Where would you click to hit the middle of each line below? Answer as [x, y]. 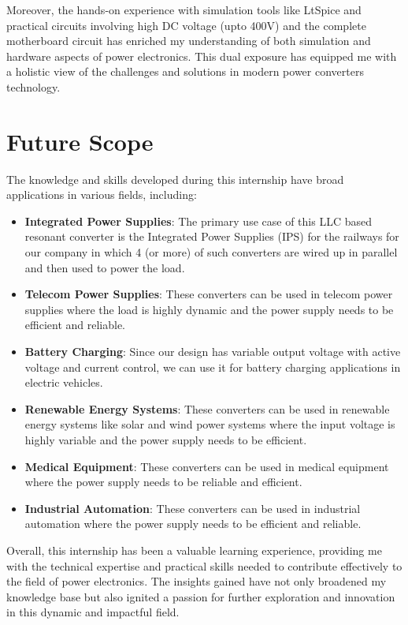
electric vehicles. [64, 382]
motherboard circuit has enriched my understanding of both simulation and [189, 41]
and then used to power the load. [105, 267]
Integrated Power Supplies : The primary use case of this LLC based [198, 221]
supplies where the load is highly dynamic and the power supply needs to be [209, 309]
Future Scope [80, 141]
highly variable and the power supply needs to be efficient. [166, 440]
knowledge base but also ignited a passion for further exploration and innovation [201, 596]
